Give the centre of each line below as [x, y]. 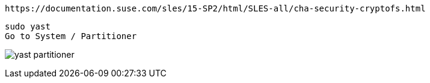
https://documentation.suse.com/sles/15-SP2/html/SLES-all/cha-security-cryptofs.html [215, 8]
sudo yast [28, 26]
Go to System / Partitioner [71, 36]
